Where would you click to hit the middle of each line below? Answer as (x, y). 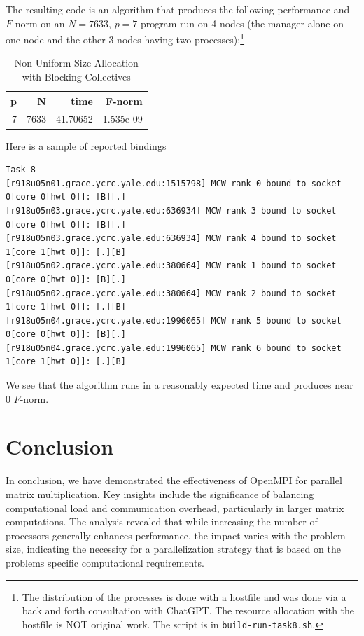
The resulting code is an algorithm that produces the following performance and (178, 9)
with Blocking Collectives (76, 77)
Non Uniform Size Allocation (76, 63)
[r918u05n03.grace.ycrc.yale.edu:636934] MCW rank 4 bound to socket (171, 238)
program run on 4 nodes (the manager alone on (242, 23)
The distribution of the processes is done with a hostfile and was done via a (184, 596)
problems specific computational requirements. (105, 562)
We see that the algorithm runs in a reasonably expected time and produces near (180, 385)
